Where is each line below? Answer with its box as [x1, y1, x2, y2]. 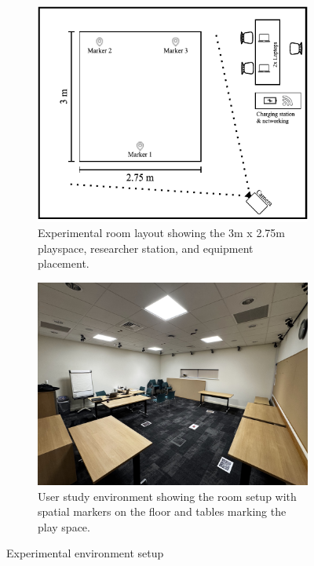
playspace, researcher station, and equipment [38, 239, 254, 256]
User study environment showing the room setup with [38, 487, 297, 504]
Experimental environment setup [6, 545, 164, 561]
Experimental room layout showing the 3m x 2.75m [38, 225, 285, 241]
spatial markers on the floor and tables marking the [38, 503, 287, 520]
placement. [38, 255, 89, 272]
